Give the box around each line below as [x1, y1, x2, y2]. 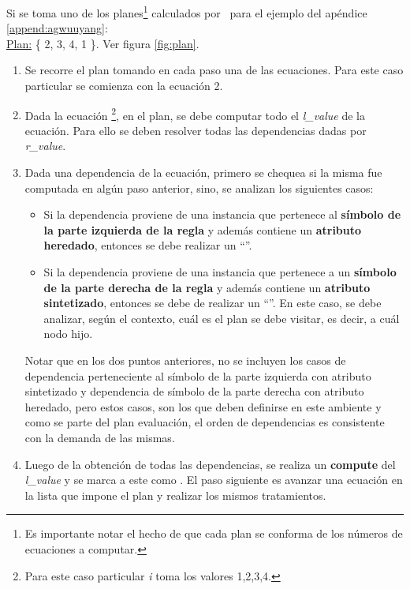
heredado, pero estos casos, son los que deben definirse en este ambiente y [24, 398, 382, 415]
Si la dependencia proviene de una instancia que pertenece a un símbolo [43, 264, 397, 280]
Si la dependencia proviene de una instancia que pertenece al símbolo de [43, 206, 401, 223]
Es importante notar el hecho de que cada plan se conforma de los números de [24, 525, 403, 542]
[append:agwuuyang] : [6, 20, 108, 36]
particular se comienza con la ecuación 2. [24, 77, 223, 94]
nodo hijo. [43, 325, 93, 342]
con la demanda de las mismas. [24, 429, 175, 445]
